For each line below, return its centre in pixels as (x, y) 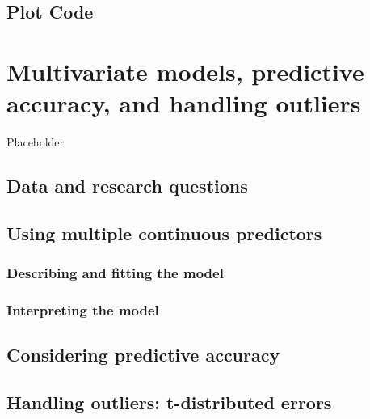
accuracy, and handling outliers (184, 103)
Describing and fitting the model (115, 273)
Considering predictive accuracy (143, 355)
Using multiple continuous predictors (164, 233)
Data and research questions (127, 186)
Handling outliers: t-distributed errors (169, 402)
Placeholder (36, 142)
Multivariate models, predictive (185, 71)
